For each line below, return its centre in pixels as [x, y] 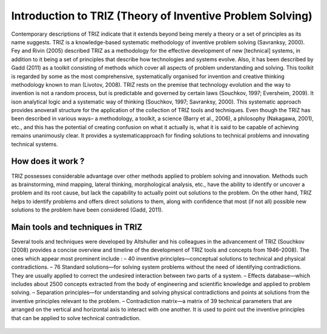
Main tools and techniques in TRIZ [77, 227]
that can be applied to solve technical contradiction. [76, 318]
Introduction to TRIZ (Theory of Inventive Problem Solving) [162, 16]
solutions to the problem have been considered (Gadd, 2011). [87, 210]
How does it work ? [48, 162]
